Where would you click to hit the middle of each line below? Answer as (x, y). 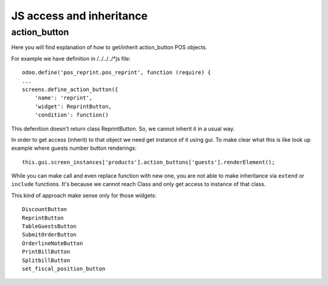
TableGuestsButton (50, 226)
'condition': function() (71, 115)
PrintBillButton (46, 252)
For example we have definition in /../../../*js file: (71, 58)
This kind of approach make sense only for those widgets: (84, 195)
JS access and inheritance (80, 16)
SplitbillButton (46, 260)
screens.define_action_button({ (70, 89)
